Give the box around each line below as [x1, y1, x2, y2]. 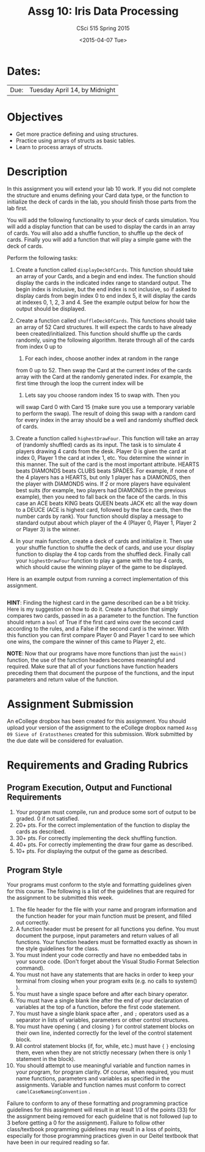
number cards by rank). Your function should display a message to [15, 512, 184, 520]
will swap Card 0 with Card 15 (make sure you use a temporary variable [15, 403, 195, 410]
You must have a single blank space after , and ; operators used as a [15, 1010, 189, 1017]
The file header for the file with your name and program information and [15, 906, 197, 914]
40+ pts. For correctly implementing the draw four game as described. [15, 841, 193, 848]
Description [7, 164, 68, 179]
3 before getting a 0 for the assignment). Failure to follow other [7, 1119, 165, 1126]
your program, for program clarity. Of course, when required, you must [15, 1068, 194, 1076]
